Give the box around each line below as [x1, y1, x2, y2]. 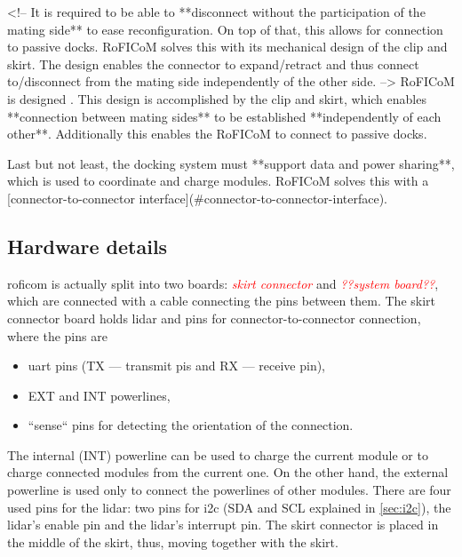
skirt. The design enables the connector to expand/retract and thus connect [7, 54, 419, 73]
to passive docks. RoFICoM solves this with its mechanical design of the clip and [7, 37, 448, 56]
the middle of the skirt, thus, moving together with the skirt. [7, 532, 339, 551]
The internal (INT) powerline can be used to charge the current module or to [7, 445, 428, 464]
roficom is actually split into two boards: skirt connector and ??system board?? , [7, 274, 439, 292]
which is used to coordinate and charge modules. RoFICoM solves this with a [7, 171, 429, 190]
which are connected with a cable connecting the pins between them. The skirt [7, 291, 436, 310]
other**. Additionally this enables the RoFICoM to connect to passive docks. [7, 124, 427, 143]
